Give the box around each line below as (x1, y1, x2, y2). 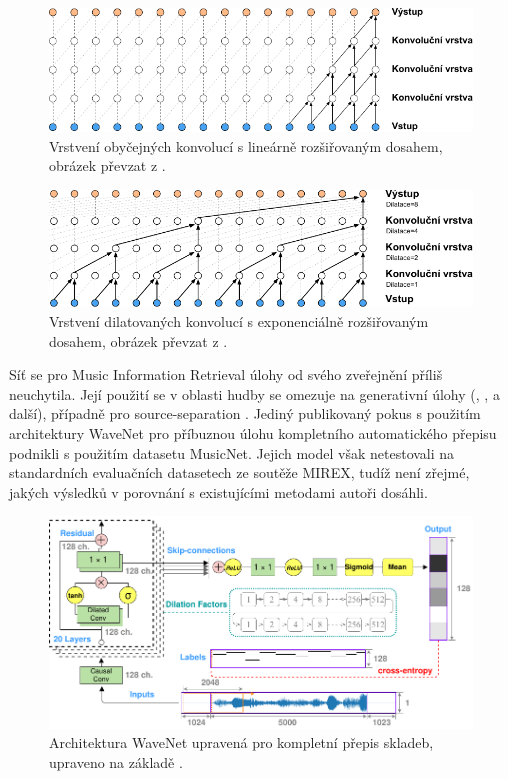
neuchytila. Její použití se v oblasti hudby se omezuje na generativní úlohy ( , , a (9, 383, 500, 404)
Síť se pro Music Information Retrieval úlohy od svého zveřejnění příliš (9, 364, 443, 385)
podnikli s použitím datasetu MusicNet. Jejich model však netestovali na (9, 442, 455, 463)
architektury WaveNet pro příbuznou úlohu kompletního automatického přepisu (9, 422, 497, 443)
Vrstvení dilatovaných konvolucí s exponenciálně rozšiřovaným (49, 311, 429, 331)
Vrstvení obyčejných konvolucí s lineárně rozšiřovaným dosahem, (49, 135, 443, 156)
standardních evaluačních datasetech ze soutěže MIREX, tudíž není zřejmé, (9, 462, 470, 483)
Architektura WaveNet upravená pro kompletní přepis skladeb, (49, 732, 434, 753)
